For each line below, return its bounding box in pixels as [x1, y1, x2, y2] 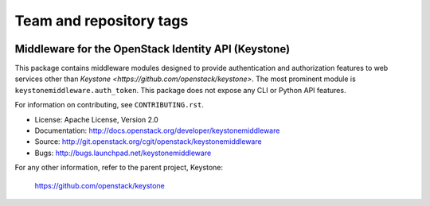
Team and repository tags [14, 12, 189, 29]
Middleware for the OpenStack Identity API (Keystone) [14, 42, 291, 56]
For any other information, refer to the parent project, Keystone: [14, 163, 223, 173]
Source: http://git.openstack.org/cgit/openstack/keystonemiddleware [34, 137, 262, 146]
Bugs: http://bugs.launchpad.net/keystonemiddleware [34, 148, 212, 157]
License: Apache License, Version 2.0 [34, 115, 158, 124]
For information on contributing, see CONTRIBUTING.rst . [14, 100, 205, 110]
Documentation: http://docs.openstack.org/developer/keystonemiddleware [34, 126, 280, 135]
